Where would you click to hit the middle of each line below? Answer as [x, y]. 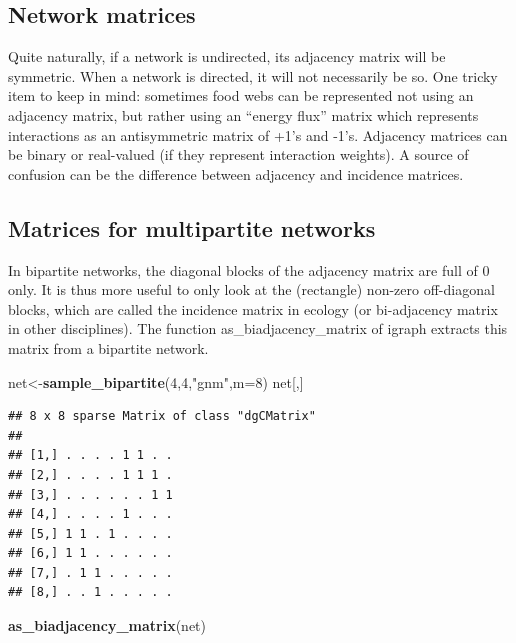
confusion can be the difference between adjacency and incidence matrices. [236, 173]
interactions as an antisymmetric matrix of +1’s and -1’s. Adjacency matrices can [258, 134]
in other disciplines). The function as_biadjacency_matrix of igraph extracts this [258, 328]
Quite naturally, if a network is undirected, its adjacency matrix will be [227, 56]
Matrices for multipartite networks [192, 227]
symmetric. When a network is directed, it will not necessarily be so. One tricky [253, 75]
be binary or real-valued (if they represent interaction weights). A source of [238, 154]
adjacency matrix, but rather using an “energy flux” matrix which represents [243, 114]
